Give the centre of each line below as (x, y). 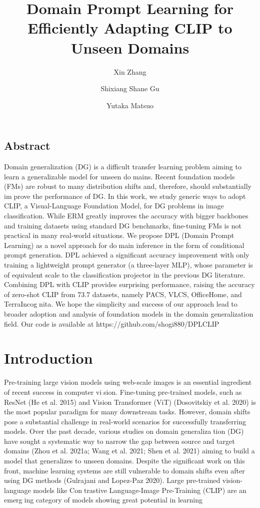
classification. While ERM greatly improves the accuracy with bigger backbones (126, 216)
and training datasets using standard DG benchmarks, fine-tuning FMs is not (123, 225)
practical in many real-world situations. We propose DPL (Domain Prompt (119, 235)
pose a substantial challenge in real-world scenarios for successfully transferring (125, 421)
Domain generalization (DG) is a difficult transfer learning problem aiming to (123, 167)
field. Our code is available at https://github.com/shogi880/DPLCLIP (112, 323)
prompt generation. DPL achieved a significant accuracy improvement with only (127, 255)
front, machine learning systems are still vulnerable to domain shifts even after (124, 470)
